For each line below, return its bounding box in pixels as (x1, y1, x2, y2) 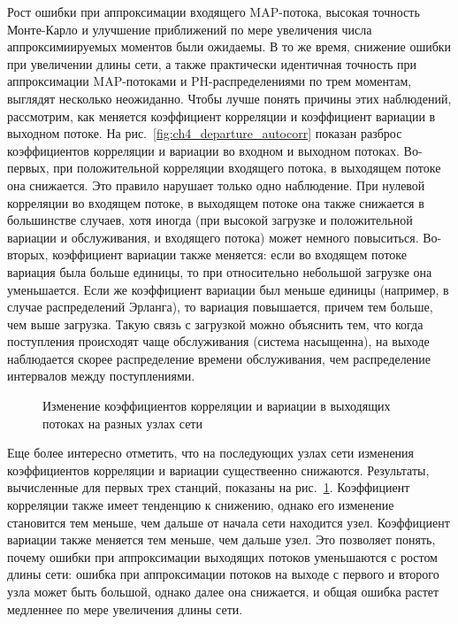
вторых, (7, 245, 49, 264)
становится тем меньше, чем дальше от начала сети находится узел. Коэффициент (7, 512, 450, 531)
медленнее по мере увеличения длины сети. (7, 599, 243, 618)
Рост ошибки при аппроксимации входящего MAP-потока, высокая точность (7, 3, 420, 20)
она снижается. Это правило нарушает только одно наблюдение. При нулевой (7, 175, 425, 194)
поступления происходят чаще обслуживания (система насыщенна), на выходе (7, 332, 430, 351)
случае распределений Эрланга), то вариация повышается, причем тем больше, (7, 297, 433, 316)
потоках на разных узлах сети (42, 413, 202, 432)
